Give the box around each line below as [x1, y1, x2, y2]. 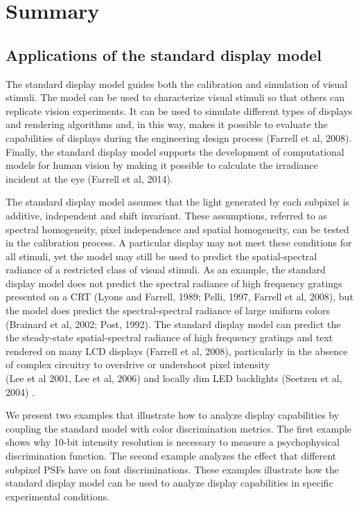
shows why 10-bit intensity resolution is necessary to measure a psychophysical [6, 435, 340, 449]
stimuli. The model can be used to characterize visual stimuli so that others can [6, 90, 344, 105]
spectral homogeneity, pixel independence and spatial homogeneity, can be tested [6, 221, 349, 236]
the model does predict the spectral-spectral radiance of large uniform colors [6, 303, 331, 318]
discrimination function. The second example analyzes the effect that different [6, 448, 337, 463]
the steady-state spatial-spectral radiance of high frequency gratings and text [6, 330, 333, 345]
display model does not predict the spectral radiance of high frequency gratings [6, 275, 342, 290]
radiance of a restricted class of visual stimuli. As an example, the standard [6, 262, 326, 277]
